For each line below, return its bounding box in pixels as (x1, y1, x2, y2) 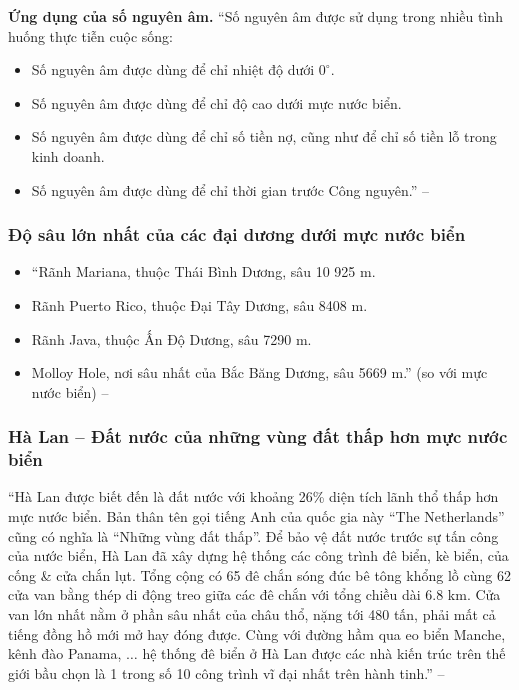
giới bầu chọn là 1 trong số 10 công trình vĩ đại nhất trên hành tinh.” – (8, 662, 445, 683)
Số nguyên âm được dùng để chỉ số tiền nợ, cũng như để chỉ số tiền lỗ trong (31, 126, 497, 147)
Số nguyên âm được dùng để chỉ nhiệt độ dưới (31, 59, 315, 80)
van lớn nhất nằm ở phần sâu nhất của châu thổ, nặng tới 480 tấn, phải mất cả (8, 604, 496, 625)
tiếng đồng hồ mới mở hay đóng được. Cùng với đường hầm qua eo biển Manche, (8, 623, 506, 644)
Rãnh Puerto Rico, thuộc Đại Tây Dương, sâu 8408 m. (31, 294, 368, 315)
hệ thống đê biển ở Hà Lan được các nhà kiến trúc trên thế (142, 643, 506, 664)
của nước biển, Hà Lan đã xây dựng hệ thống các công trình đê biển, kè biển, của (8, 545, 509, 566)
